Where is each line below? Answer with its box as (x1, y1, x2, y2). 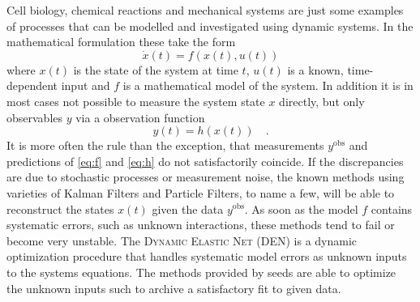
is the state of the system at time (73, 61, 238, 78)
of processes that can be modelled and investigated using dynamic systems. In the (6, 17, 414, 34)
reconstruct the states (6, 200, 114, 217)
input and (61, 77, 110, 94)
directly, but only (279, 92, 365, 109)
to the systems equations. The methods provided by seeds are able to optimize (6, 263, 396, 280)
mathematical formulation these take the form (6, 33, 236, 50)
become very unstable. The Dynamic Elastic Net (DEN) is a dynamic (6, 232, 358, 249)
